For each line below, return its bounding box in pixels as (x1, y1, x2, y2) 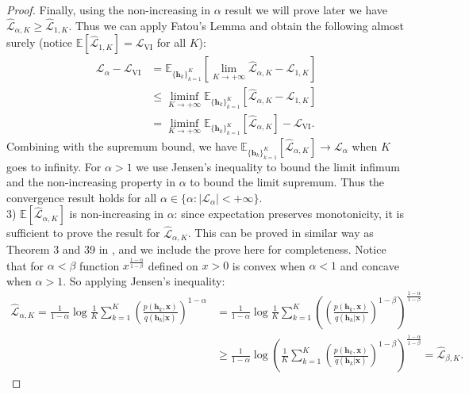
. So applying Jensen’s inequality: (63, 272, 225, 289)
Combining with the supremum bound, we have (6, 137, 237, 154)
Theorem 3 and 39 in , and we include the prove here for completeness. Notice (6, 240, 386, 257)
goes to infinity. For (6, 158, 102, 174)
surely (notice (6, 34, 72, 51)
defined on (148, 257, 198, 274)
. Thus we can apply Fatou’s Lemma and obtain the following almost (68, 17, 404, 33)
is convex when (232, 257, 306, 274)
